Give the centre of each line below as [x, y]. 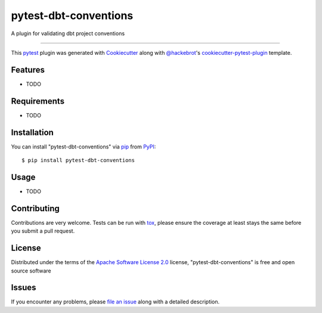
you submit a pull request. [43, 231]
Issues [24, 288]
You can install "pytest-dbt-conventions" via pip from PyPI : [83, 147]
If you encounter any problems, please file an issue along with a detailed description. [115, 302]
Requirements [38, 101]
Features [28, 69]
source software [31, 271]
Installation [32, 132]
